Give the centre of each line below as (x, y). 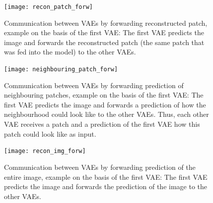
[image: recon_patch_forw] (48, 7)
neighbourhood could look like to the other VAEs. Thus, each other (106, 114)
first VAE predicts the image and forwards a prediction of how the (105, 104)
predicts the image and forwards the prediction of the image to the (106, 186)
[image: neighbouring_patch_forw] (61, 70)
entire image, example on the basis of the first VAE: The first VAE (106, 177)
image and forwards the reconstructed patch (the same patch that (104, 42)
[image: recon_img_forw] (45, 151)
